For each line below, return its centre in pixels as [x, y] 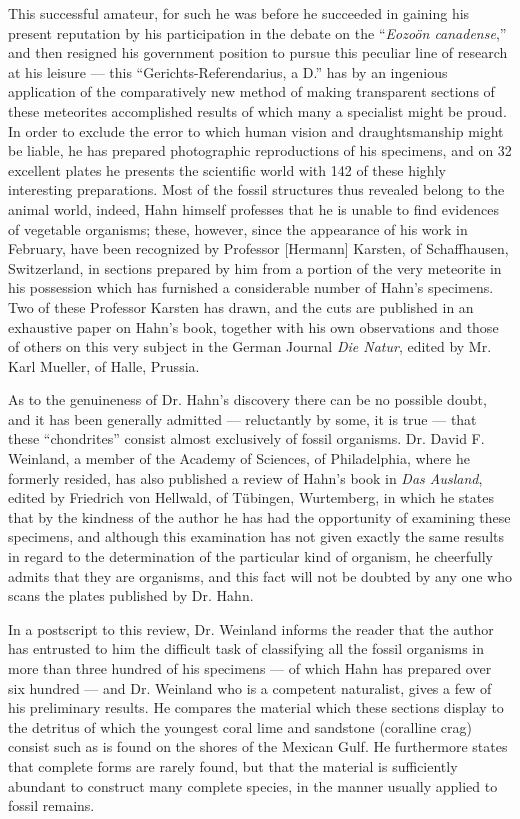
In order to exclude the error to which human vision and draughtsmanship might [256, 130]
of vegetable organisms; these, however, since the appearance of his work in [238, 228]
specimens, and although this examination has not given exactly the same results [256, 536]
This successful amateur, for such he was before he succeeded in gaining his [239, 13]
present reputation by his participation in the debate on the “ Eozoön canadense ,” [257, 32]
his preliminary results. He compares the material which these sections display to [256, 707]
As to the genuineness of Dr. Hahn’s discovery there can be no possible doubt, [247, 399]
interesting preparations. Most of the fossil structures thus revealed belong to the [256, 189]
